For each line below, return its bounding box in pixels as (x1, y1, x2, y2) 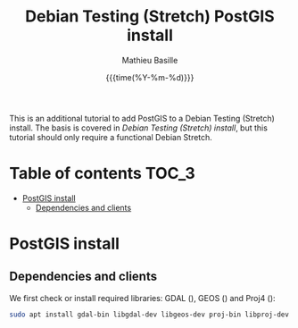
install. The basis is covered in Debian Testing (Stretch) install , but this (9, 122, 268, 133)
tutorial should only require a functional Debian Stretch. (9, 131, 212, 142)
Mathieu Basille (121, 55, 178, 65)
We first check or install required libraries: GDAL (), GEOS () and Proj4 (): (9, 292, 276, 303)
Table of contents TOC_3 (9, 164, 196, 184)
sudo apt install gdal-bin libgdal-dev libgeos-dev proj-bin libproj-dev (9, 310, 290, 319)
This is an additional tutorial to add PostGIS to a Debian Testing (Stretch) (9, 113, 275, 123)
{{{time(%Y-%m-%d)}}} (105, 71, 195, 82)
